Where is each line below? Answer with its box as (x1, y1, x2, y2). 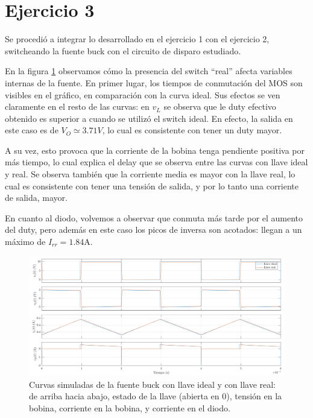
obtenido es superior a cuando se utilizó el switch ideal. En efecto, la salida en (5, 112, 293, 124)
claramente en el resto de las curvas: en (5, 100, 150, 113)
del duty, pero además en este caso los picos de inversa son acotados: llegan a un (5, 223, 302, 236)
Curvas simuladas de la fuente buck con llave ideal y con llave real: (29, 378, 276, 390)
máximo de (5, 235, 46, 248)
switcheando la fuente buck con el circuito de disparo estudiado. (5, 44, 241, 57)
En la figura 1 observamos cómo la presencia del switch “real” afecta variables (5, 65, 292, 77)
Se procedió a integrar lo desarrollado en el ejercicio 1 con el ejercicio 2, (5, 33, 270, 45)
